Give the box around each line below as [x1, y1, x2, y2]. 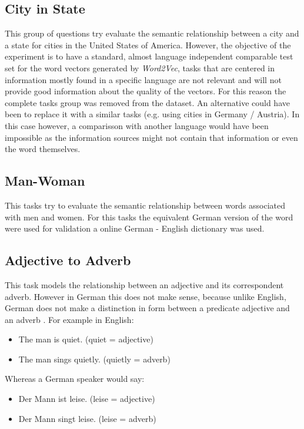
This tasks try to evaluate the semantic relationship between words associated [5, 199, 286, 211]
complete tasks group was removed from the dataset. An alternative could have [5, 96, 290, 108]
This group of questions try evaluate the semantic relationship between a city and [5, 27, 299, 39]
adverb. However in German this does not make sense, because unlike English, [5, 290, 286, 302]
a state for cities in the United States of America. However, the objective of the [5, 38, 291, 51]
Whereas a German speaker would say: [5, 372, 145, 385]
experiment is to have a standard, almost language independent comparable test [5, 50, 293, 62]
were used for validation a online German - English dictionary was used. [5, 222, 265, 235]
